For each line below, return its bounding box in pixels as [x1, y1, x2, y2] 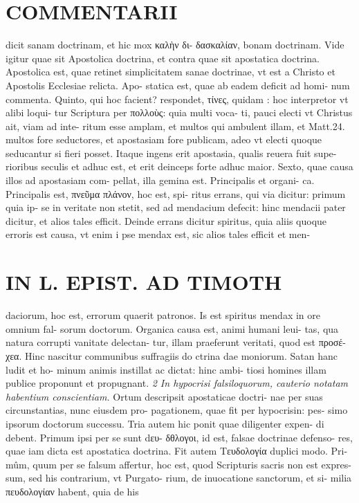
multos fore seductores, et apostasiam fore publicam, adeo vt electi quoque [6, 132, 322, 147]
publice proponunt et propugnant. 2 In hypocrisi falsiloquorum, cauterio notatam [6, 376, 348, 390]
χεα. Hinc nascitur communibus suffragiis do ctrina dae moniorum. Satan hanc [6, 348, 338, 363]
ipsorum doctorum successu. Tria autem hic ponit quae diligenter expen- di [6, 416, 324, 430]
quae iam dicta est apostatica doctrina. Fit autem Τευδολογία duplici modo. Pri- [6, 443, 348, 458]
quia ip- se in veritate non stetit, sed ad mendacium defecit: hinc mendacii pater [6, 200, 346, 214]
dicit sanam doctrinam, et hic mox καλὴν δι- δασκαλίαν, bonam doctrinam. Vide [6, 37, 344, 52]
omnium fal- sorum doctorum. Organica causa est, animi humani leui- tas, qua [6, 321, 339, 336]
